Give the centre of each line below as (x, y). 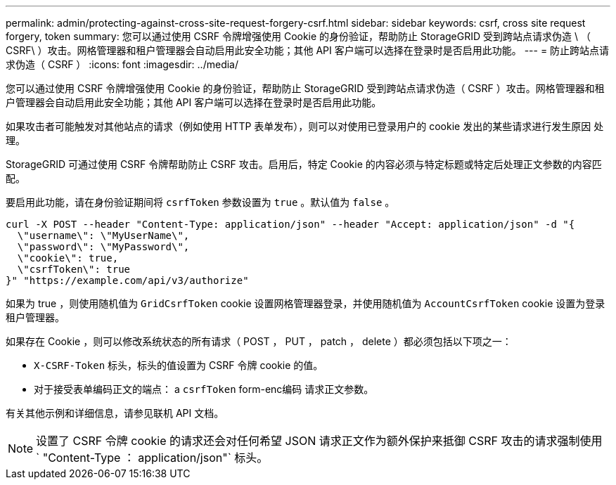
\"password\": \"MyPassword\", (103, 247)
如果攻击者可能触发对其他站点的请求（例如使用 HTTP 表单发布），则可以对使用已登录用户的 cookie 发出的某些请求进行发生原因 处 (305, 126)
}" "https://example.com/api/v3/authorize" (127, 280)
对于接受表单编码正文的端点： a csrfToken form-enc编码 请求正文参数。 (204, 389)
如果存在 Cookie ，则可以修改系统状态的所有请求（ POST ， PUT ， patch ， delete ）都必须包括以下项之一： (259, 341)
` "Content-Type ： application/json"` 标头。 (152, 458)
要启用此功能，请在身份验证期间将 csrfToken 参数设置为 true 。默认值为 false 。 (200, 202)
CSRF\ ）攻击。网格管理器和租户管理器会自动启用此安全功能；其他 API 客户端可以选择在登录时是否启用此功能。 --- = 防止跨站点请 (308, 50)
